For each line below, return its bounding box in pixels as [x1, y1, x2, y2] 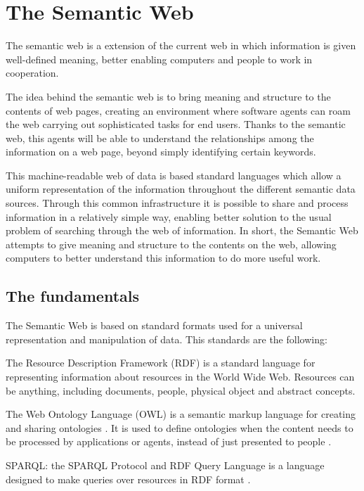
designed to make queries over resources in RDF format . [6, 471, 251, 486]
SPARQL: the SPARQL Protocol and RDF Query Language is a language [6, 457, 325, 472]
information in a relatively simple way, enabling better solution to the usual [6, 209, 332, 224]
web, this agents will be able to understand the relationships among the [6, 130, 314, 145]
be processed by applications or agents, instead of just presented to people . [6, 434, 332, 449]
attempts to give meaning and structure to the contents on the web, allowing [6, 236, 337, 251]
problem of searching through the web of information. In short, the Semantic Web [6, 223, 358, 238]
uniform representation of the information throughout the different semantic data [6, 181, 356, 196]
